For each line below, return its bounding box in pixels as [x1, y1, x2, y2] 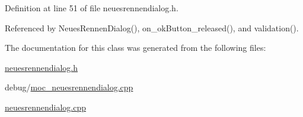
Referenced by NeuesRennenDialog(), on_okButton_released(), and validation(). [5, 21, 299, 34]
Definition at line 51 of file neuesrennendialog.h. [5, 2, 178, 14]
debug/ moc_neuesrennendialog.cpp [5, 81, 133, 93]
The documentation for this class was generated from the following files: [5, 41, 266, 54]
